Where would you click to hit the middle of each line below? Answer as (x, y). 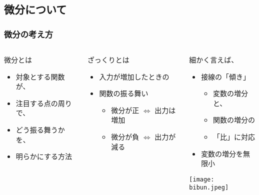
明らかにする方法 (44, 156)
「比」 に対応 (234, 136)
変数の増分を (222, 153)
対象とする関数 (40, 76)
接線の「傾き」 (226, 76)
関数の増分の (234, 120)
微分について (35, 9)
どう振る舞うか (40, 129)
